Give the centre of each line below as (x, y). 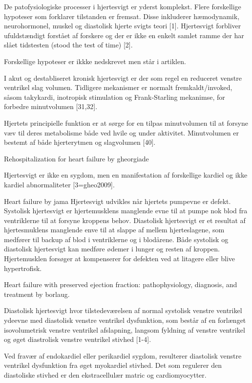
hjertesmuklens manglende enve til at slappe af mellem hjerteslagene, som (114, 230)
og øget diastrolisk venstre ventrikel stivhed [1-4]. (78, 339)
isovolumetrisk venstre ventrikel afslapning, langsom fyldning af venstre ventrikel (125, 329)
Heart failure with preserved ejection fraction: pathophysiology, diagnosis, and (121, 284)
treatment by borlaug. (37, 294)
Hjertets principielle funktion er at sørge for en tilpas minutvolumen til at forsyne (126, 123)
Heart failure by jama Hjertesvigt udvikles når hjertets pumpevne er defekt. (117, 201)
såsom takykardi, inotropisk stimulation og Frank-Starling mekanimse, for (115, 97)
